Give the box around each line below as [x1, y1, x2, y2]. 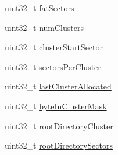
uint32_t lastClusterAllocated [5, 80, 112, 92]
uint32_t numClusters [5, 21, 84, 33]
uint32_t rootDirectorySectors [5, 139, 113, 151]
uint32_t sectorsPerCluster [5, 60, 101, 73]
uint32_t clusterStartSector [5, 41, 103, 53]
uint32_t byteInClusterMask [5, 99, 107, 112]
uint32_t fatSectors [5, 2, 74, 13]
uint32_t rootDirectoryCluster [5, 119, 113, 132]
